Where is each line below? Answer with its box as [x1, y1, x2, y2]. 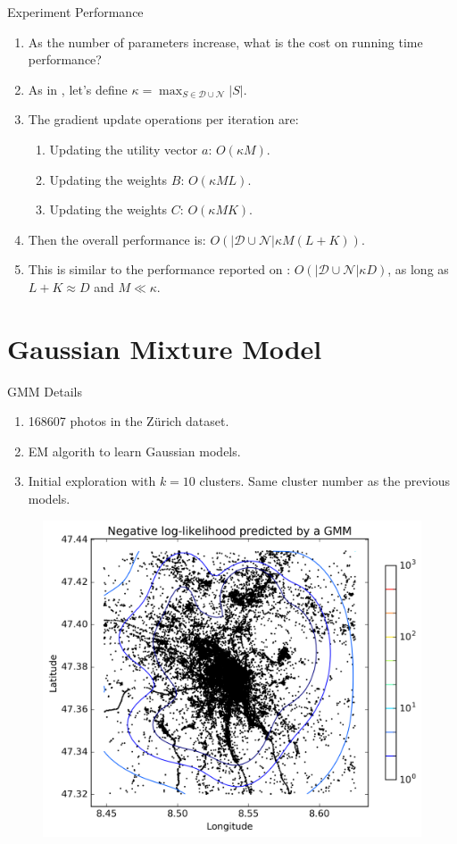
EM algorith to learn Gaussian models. [28, 441, 241, 460]
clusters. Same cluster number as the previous [199, 472, 451, 490]
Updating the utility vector [49, 139, 198, 158]
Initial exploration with [28, 472, 156, 490]
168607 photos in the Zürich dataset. [28, 412, 229, 430]
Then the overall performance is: [28, 230, 206, 248]
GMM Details [7, 381, 82, 400]
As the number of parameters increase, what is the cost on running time [28, 32, 423, 51]
